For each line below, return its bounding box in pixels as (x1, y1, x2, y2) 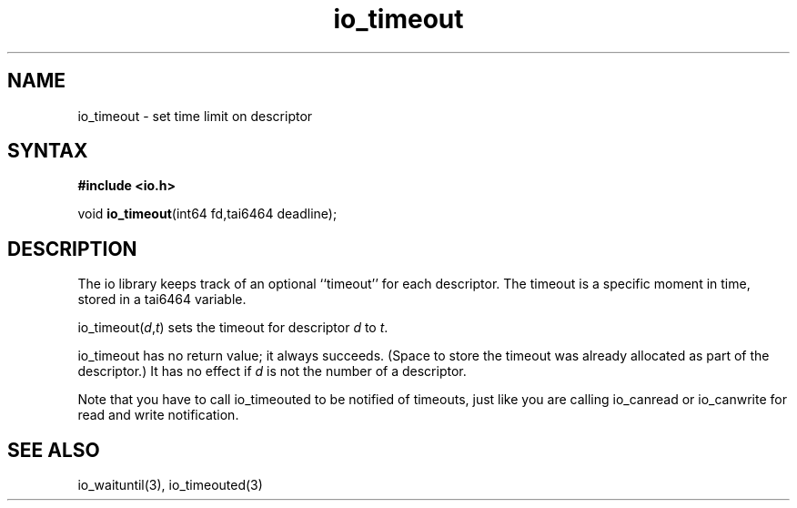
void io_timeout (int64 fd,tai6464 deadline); (77, 206, 338, 222)
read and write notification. (77, 407, 239, 423)
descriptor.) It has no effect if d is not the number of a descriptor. (77, 363, 467, 380)
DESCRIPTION (7, 237, 137, 260)
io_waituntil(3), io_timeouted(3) (77, 477, 263, 493)
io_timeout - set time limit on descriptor (77, 107, 313, 124)
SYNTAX (7, 139, 88, 163)
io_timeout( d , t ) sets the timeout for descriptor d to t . (77, 320, 388, 336)
